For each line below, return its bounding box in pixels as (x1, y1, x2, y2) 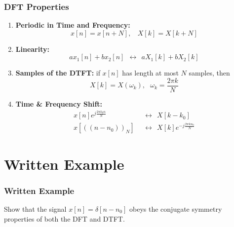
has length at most (122, 68, 179, 78)
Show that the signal (4, 203, 67, 214)
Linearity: (15, 43, 49, 54)
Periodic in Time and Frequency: (15, 20, 130, 30)
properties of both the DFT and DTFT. (4, 213, 125, 224)
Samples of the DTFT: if (15, 68, 100, 78)
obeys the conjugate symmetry (129, 203, 222, 214)
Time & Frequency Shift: (15, 99, 103, 109)
